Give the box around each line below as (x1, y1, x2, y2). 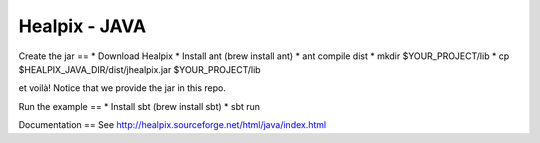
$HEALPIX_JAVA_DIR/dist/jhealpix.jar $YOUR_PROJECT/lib (18, 63, 261, 75)
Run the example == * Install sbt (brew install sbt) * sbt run (18, 100, 260, 112)
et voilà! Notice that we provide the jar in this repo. (18, 82, 227, 94)
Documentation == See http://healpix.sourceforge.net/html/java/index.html (18, 119, 327, 131)
